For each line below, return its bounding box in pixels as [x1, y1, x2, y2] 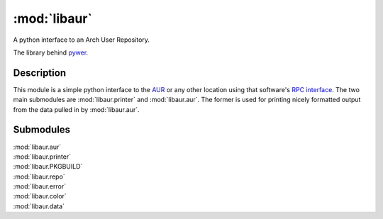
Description [13, 67, 67, 79]
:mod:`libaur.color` [13, 192, 67, 201]
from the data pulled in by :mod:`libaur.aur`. [13, 105, 140, 113]
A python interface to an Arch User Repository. [13, 35, 150, 44]
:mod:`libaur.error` [13, 182, 67, 191]
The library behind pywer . [13, 48, 89, 57]
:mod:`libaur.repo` [13, 172, 65, 181]
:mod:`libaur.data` [13, 202, 65, 210]
